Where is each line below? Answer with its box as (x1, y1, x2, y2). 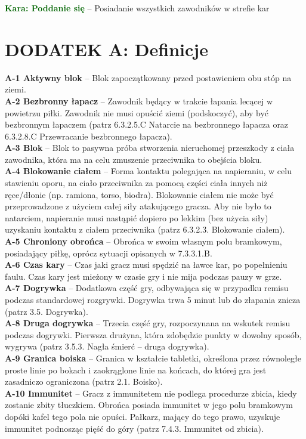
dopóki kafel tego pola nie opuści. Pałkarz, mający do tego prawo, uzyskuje (5, 410, 280, 422)
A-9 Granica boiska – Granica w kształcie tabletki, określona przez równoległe (5, 351, 301, 364)
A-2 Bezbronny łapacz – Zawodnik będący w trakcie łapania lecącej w (5, 94, 273, 107)
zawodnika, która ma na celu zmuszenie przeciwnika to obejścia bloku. (5, 153, 262, 165)
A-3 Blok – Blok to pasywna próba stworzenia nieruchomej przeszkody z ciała (5, 141, 295, 154)
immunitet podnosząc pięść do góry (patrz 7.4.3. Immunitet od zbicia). (5, 422, 264, 434)
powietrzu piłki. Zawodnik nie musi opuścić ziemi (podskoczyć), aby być (5, 106, 269, 119)
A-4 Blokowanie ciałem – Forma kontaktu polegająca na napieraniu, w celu (5, 165, 292, 177)
